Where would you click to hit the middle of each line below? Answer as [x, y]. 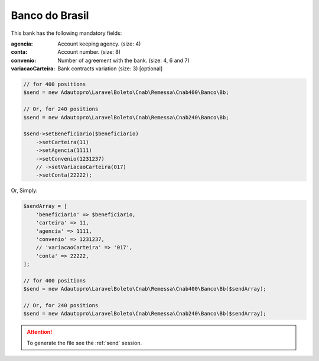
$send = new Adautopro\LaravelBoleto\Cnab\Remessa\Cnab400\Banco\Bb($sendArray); [145, 289]
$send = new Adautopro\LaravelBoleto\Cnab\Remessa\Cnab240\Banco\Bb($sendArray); [145, 314]
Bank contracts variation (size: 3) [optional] [110, 69]
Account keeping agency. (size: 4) [99, 44]
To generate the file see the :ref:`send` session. [84, 343]
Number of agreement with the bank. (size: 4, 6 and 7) [124, 60]
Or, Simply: [24, 191]
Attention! [40, 332]
